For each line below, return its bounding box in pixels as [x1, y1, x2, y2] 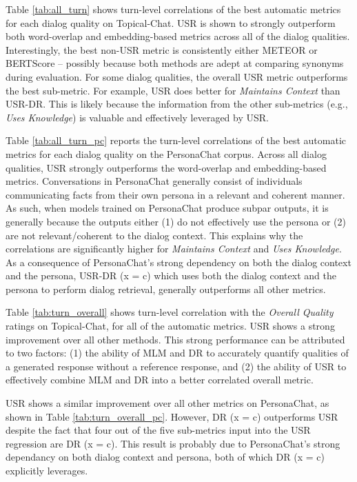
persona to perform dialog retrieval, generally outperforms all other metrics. [6, 281, 326, 296]
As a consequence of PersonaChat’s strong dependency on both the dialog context [6, 254, 351, 269]
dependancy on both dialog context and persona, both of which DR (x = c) [6, 450, 325, 464]
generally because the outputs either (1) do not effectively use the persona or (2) [6, 214, 346, 228]
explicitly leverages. [6, 463, 88, 477]
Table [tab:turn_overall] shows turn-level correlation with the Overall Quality [6, 305, 334, 319]
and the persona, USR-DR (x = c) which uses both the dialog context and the [6, 268, 336, 283]
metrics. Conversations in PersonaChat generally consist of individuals [6, 174, 303, 188]
